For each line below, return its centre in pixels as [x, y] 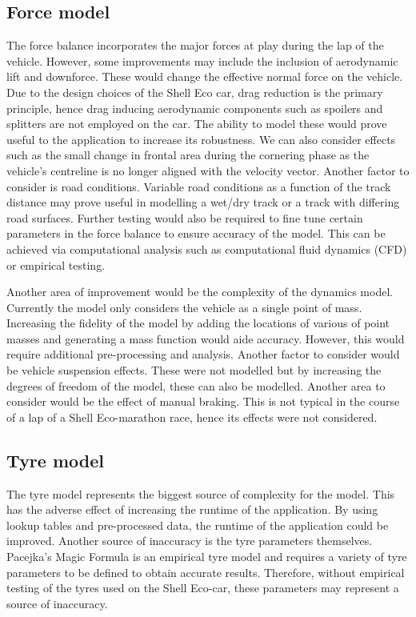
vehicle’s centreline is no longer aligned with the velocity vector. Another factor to [208, 170]
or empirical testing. [56, 264]
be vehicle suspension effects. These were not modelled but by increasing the [194, 370]
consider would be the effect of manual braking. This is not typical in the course [203, 401]
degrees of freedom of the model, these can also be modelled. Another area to [196, 385]
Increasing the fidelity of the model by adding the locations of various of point [198, 323]
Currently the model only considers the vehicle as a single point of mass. [184, 307]
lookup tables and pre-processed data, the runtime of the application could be [198, 525]
